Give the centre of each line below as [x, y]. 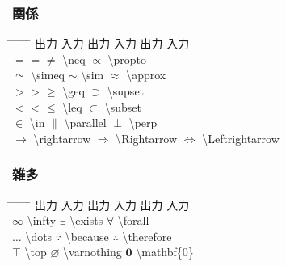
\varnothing [93, 252]
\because [87, 236]
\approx [146, 75]
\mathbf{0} [165, 252]
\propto [127, 59]
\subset [123, 106]
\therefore [147, 236]
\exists [86, 220]
